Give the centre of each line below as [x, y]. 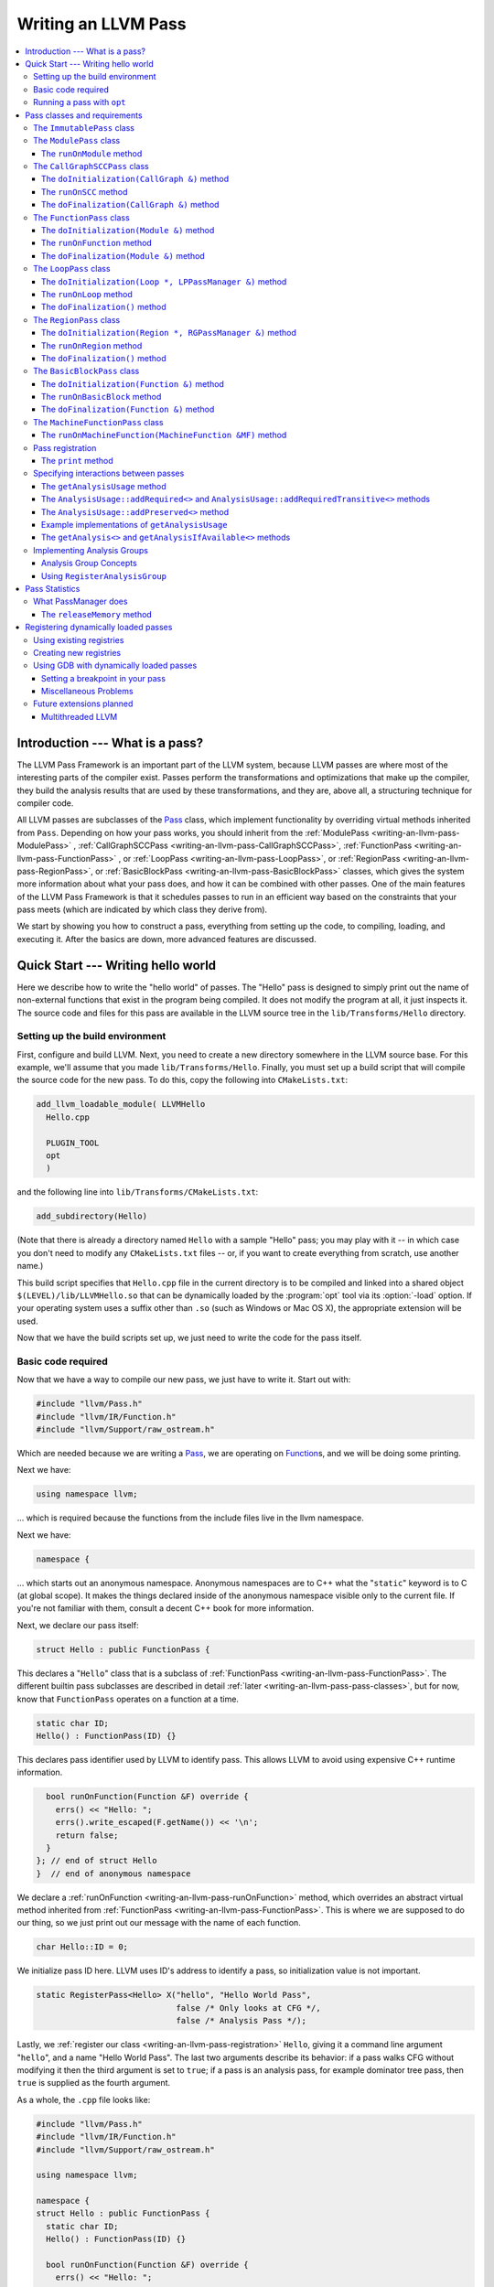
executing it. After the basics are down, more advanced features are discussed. [166, 939]
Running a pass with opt [80, 102]
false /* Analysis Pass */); [241, 2021]
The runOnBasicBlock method [102, 397]
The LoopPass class [72, 269]
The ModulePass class [77, 141]
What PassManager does [81, 601]
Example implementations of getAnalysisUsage [134, 525]
